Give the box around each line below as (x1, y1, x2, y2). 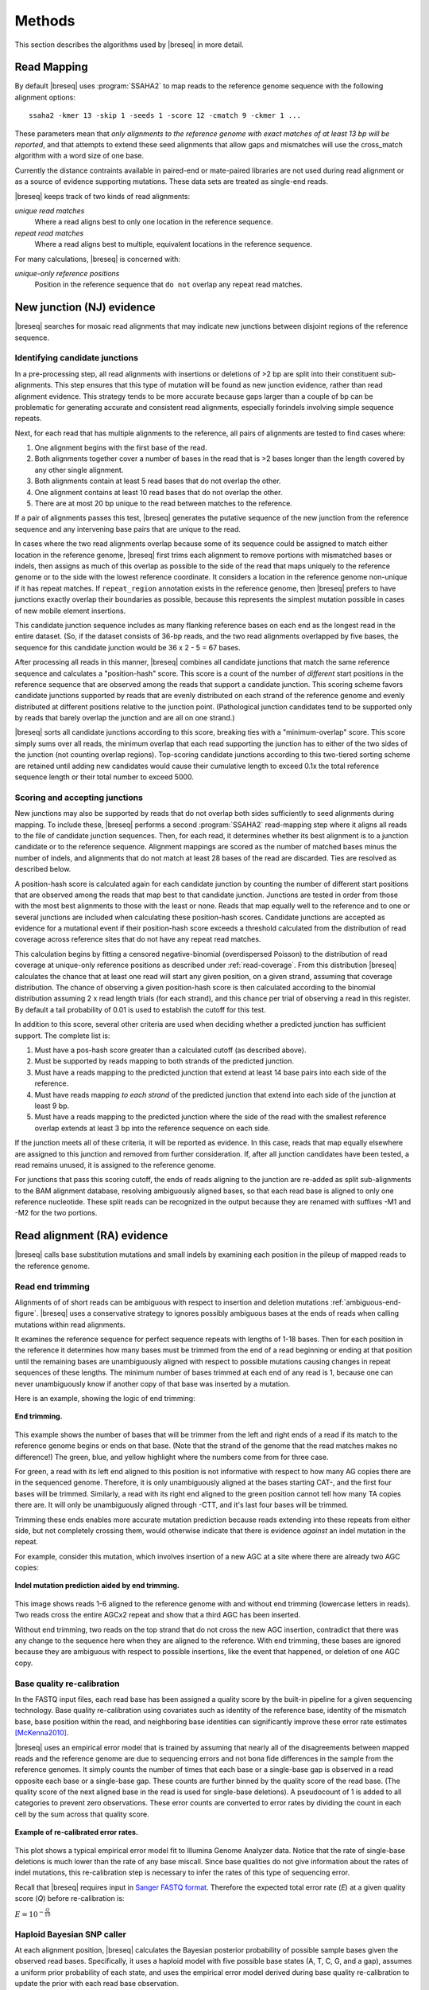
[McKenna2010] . (14, 1728, 69, 1738)
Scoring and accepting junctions (14, 792, 143, 803)
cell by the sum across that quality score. (14, 1809, 150, 1819)
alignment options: (14, 92, 75, 102)
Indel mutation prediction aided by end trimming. (14, 1581, 180, 1590)
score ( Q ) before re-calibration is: (14, 1894, 125, 1903)
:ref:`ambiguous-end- (330, 1297, 401, 1307)
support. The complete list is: (14, 1031, 110, 1040)
